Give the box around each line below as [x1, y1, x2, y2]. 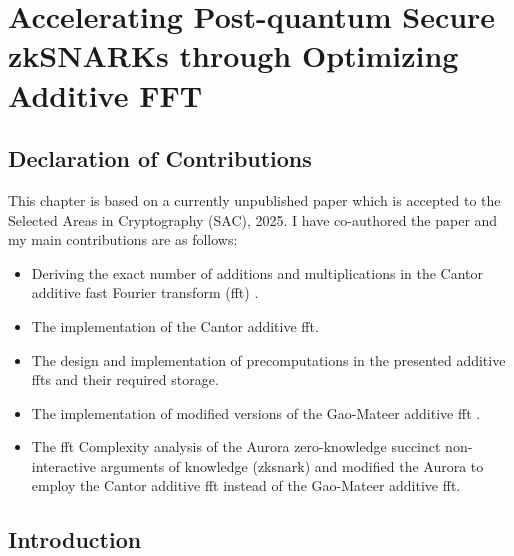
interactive [31, 455, 97, 476]
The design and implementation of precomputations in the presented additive [31, 349, 506, 370]
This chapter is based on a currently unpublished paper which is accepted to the [8, 189, 501, 210]
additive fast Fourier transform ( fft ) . [31, 282, 259, 303]
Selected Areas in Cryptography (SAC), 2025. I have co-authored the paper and [8, 209, 498, 230]
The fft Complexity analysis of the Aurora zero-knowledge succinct [31, 436, 441, 457]
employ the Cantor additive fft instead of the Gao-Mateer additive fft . [31, 475, 461, 496]
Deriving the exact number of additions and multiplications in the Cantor [31, 262, 484, 283]
